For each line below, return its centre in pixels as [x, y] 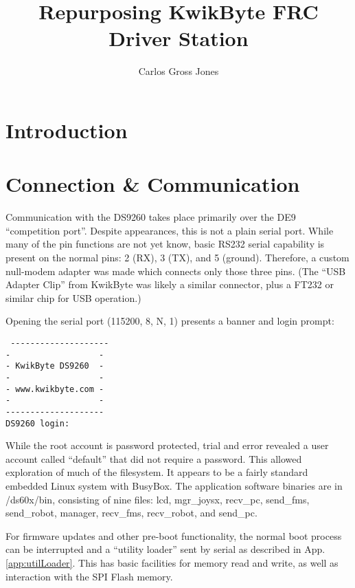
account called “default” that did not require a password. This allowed [154, 458]
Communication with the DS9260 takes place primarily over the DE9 [151, 217]
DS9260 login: [38, 423]
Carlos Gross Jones [179, 71]
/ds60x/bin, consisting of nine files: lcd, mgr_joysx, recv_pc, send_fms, [158, 499]
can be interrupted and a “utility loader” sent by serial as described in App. [165, 549]
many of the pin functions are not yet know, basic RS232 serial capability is [165, 244]
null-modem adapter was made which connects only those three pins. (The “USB [176, 271]
